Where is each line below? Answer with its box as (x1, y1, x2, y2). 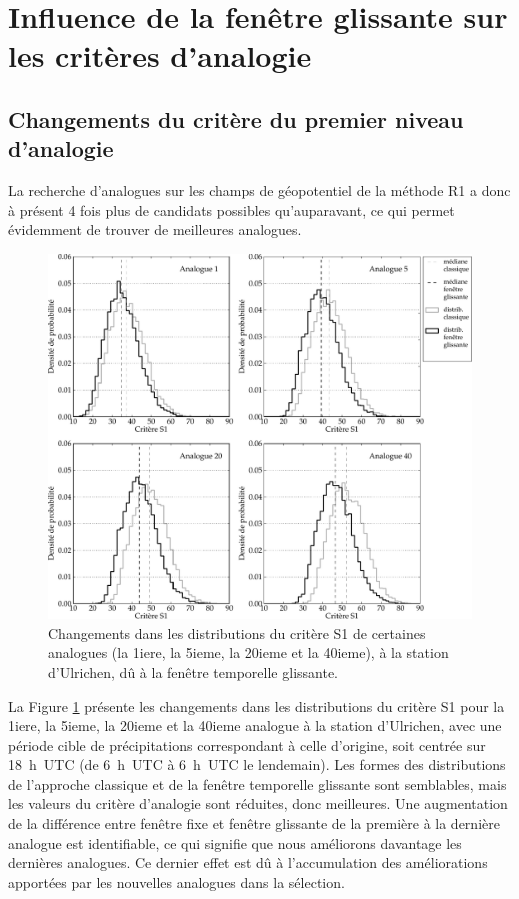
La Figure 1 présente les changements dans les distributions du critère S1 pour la (8, 695, 505, 716)
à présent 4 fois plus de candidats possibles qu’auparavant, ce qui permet (8, 199, 455, 220)
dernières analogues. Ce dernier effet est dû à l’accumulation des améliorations (8, 852, 488, 873)
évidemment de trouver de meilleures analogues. (8, 219, 302, 240)
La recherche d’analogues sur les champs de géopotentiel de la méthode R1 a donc (8, 180, 511, 201)
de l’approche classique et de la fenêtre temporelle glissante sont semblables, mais (8, 773, 507, 794)
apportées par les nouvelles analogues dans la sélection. (8, 871, 345, 892)
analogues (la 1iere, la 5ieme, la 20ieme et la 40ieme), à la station (48, 642, 449, 663)
